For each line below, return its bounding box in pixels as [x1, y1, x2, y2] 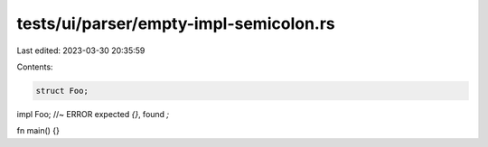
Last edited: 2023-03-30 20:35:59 [16, 45, 145, 56]
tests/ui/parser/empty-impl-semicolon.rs [16, 14, 336, 33]
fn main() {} [16, 125, 61, 136]
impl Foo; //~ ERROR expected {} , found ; [16, 108, 170, 119]
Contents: [16, 61, 53, 72]
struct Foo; [35, 86, 89, 96]
